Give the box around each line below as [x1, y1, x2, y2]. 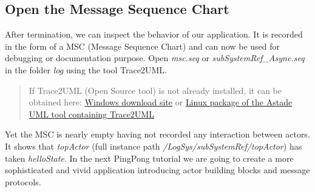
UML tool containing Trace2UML [29, 107, 154, 120]
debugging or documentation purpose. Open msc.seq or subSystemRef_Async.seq [5, 51, 305, 64]
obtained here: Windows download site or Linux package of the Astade [29, 96, 293, 108]
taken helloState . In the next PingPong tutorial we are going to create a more [5, 151, 294, 164]
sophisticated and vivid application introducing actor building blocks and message [5, 164, 310, 176]
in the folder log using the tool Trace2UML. [5, 63, 167, 76]
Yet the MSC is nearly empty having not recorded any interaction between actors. [5, 128, 310, 141]
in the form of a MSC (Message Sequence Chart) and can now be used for [5, 39, 280, 52]
